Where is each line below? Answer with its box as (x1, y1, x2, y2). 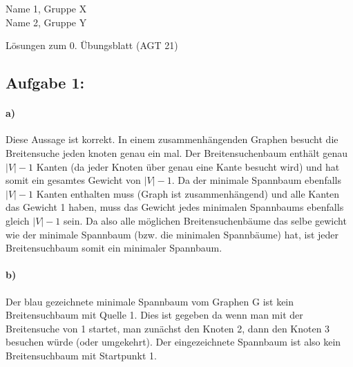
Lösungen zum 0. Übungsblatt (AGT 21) (6, 38, 178, 53)
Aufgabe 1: (6, 72, 85, 93)
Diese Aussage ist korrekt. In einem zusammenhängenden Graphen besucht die (6, 132, 338, 147)
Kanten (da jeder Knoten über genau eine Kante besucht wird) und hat (36, 159, 340, 173)
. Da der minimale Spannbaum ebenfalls (171, 173, 341, 187)
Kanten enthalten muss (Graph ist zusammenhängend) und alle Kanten (36, 186, 340, 200)
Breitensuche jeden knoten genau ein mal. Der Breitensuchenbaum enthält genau (6, 145, 348, 160)
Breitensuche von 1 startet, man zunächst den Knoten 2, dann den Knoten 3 (6, 321, 330, 335)
